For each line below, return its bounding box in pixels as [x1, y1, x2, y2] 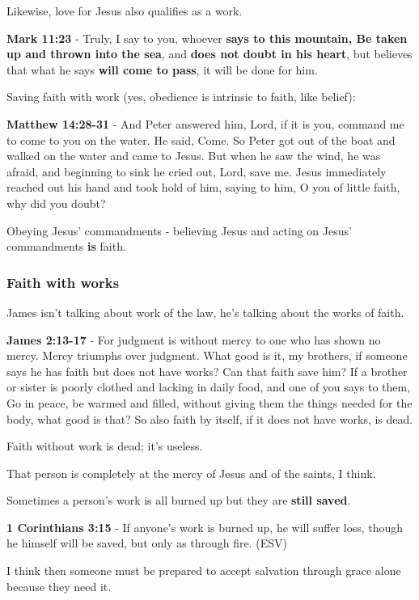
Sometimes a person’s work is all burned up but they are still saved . [6, 492, 351, 509]
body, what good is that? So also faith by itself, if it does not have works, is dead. [6, 410, 413, 427]
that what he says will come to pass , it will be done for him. [6, 61, 318, 78]
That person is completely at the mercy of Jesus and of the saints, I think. [6, 464, 376, 481]
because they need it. [6, 577, 112, 594]
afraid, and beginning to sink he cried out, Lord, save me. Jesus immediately [6, 163, 387, 180]
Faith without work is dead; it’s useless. [6, 437, 203, 454]
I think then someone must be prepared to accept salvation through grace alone [6, 562, 401, 579]
